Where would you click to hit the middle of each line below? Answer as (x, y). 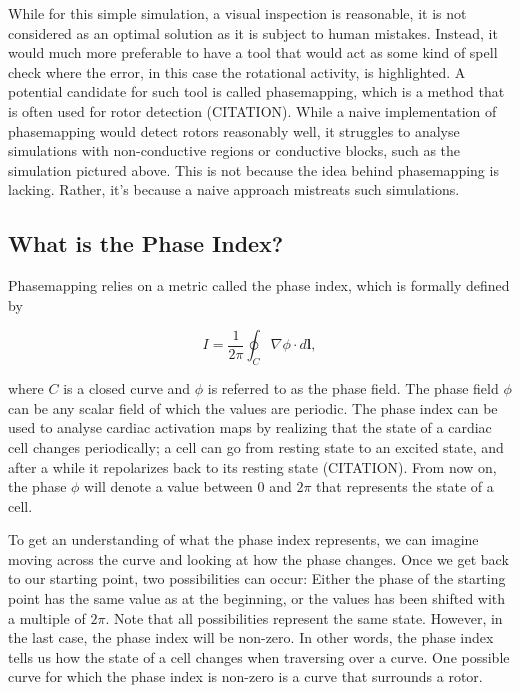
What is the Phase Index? (146, 243)
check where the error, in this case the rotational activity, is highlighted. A (237, 71)
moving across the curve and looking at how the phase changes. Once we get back (258, 558)
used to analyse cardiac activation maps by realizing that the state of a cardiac (250, 427)
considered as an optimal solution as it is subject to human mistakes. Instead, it (253, 32)
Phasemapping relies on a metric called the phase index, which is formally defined (259, 285)
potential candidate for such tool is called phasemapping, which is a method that (256, 91)
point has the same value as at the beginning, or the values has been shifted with (257, 598)
